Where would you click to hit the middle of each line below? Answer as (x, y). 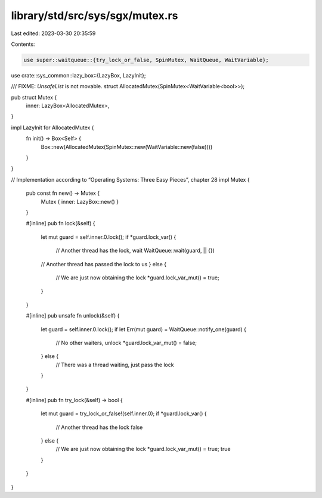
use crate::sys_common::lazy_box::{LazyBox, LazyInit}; (78, 75)
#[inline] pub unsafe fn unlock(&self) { (73, 316)
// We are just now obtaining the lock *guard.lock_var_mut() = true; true (143, 449)
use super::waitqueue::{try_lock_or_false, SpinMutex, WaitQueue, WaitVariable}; (146, 60)
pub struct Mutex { (34, 97)
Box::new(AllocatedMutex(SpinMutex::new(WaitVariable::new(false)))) (127, 147)
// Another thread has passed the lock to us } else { (104, 264)
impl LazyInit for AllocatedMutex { (53, 127)
